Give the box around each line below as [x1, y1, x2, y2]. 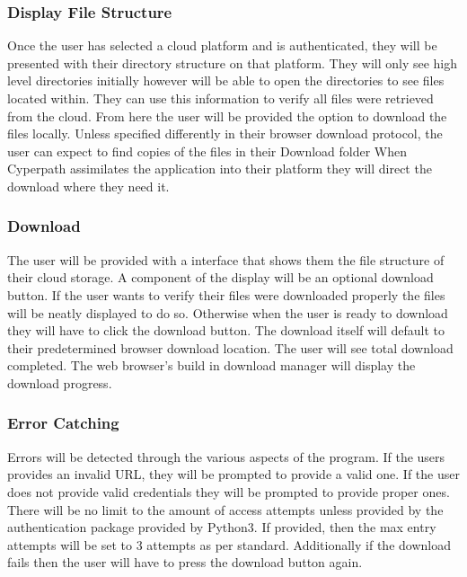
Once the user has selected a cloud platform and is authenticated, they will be [7, 36, 437, 55]
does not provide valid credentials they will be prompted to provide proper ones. [7, 482, 450, 501]
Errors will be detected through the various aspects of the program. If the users [7, 447, 445, 466]
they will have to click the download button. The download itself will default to [7, 321, 445, 340]
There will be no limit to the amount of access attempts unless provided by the [7, 500, 444, 519]
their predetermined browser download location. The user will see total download [7, 338, 454, 357]
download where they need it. [7, 176, 170, 195]
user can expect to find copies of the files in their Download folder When [7, 141, 408, 160]
